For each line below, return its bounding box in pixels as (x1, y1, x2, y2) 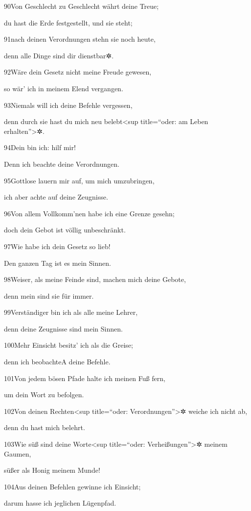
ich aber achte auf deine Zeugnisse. (4, 192, 108, 202)
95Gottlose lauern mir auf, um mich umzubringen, (4, 175, 155, 185)
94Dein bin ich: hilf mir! (4, 142, 76, 153)
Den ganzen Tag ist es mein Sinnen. (4, 257, 111, 268)
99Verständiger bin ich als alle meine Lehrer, (4, 307, 138, 317)
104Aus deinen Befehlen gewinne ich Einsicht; (4, 481, 141, 491)
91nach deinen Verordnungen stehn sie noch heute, (4, 34, 156, 44)
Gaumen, (4, 448, 31, 459)
